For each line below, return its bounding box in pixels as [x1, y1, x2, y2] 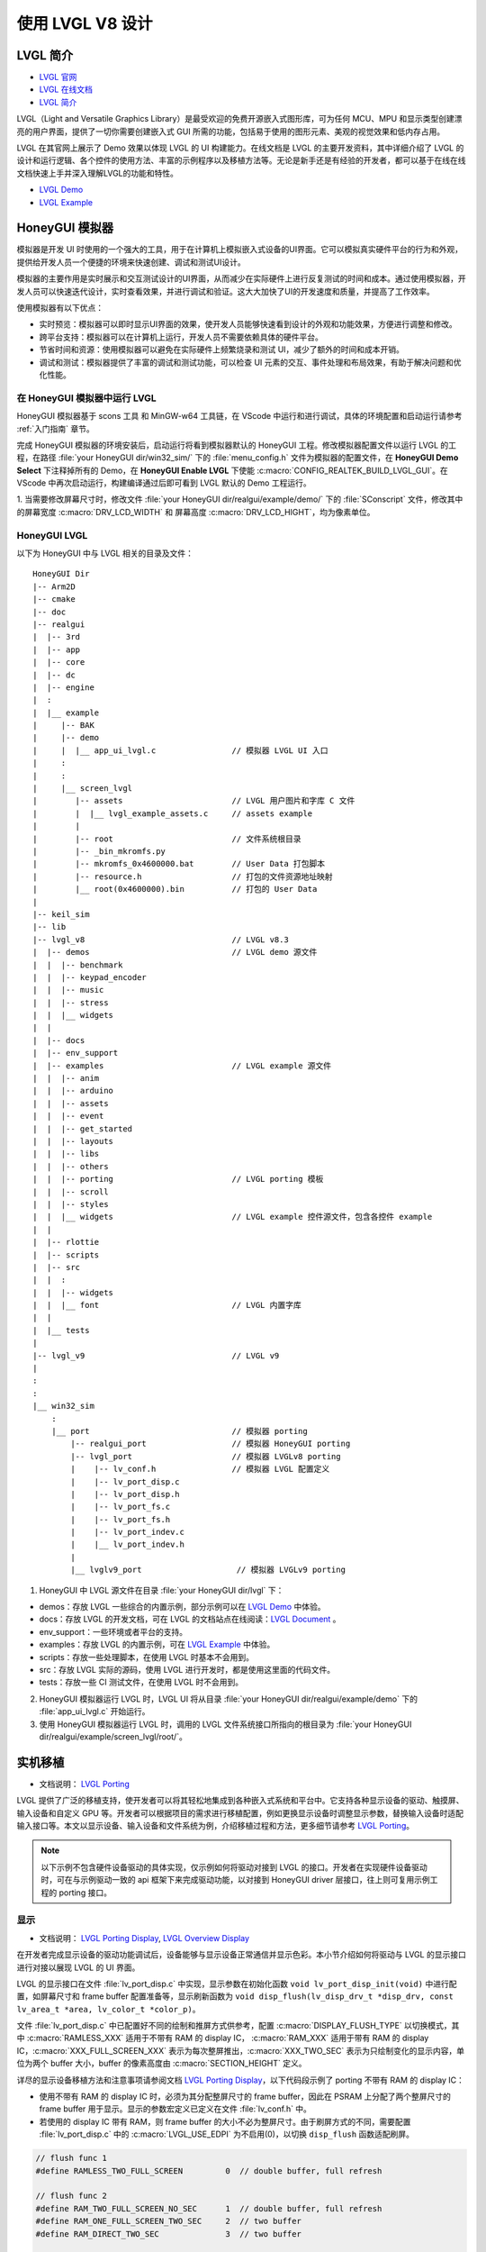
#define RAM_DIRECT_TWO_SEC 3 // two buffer [35, 2229, 301, 2238]
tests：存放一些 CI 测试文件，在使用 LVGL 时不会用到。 [39, 1676, 244, 1688]
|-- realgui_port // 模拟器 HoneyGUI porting [70, 1439, 351, 1449]
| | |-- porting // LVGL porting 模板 [32, 1174, 324, 1185]
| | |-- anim [32, 1073, 100, 1084]
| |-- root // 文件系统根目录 [32, 833, 301, 844]
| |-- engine [32, 682, 94, 693]
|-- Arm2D [32, 581, 76, 592]
